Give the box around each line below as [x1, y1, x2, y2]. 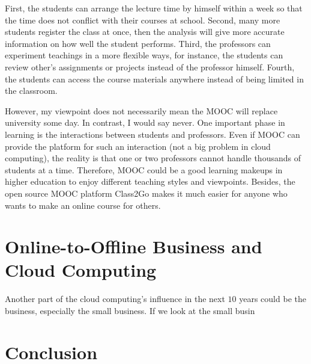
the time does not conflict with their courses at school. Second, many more [5, 13, 280, 26]
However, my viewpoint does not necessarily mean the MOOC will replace [5, 104, 278, 117]
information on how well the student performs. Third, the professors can [5, 37, 271, 49]
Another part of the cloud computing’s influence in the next [5, 292, 225, 305]
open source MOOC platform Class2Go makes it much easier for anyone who [5, 187, 288, 199]
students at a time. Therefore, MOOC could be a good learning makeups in [5, 163, 283, 176]
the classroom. [5, 84, 58, 97]
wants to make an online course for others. [5, 199, 161, 211]
